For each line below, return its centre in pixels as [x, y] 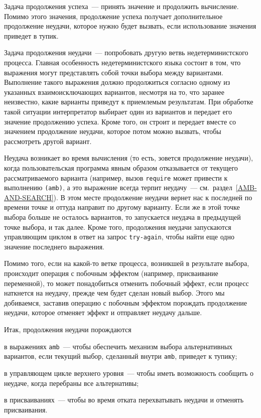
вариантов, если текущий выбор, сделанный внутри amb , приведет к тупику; [121, 356]
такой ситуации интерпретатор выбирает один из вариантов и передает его [118, 111]
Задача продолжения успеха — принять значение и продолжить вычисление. [121, 6]
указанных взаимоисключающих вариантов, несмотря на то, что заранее [114, 92]
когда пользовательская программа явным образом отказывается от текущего [121, 167]
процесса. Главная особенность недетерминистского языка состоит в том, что [122, 62]
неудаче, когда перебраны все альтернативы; [72, 383]
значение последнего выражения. [54, 246]
